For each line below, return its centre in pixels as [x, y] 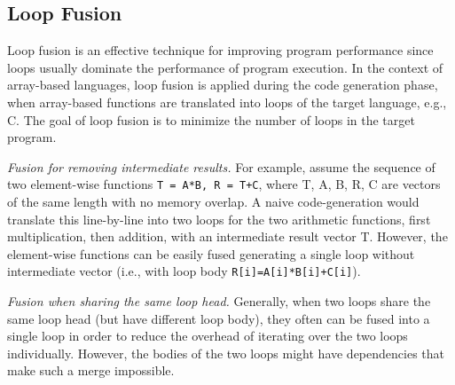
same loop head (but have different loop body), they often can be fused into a [219, 318]
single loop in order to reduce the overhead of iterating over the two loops [208, 336]
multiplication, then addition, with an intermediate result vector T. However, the [227, 236]
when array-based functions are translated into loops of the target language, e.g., [227, 102]
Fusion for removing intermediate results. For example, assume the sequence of [221, 166]
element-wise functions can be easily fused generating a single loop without [211, 253]
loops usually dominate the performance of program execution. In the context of [225, 67]
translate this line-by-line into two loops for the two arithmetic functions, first [219, 219]
